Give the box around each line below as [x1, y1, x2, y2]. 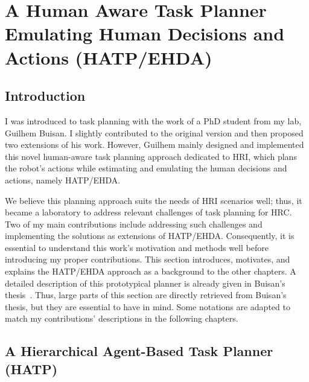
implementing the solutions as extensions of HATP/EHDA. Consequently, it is [5, 229, 295, 242]
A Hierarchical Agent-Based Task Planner [5, 342, 273, 360]
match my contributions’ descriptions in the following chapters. [5, 312, 238, 325]
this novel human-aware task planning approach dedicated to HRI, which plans [5, 150, 297, 162]
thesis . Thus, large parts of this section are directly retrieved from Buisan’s [5, 288, 287, 301]
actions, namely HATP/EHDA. [5, 173, 121, 186]
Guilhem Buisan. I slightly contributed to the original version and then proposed [5, 126, 304, 139]
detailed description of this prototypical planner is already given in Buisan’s [5, 276, 285, 289]
